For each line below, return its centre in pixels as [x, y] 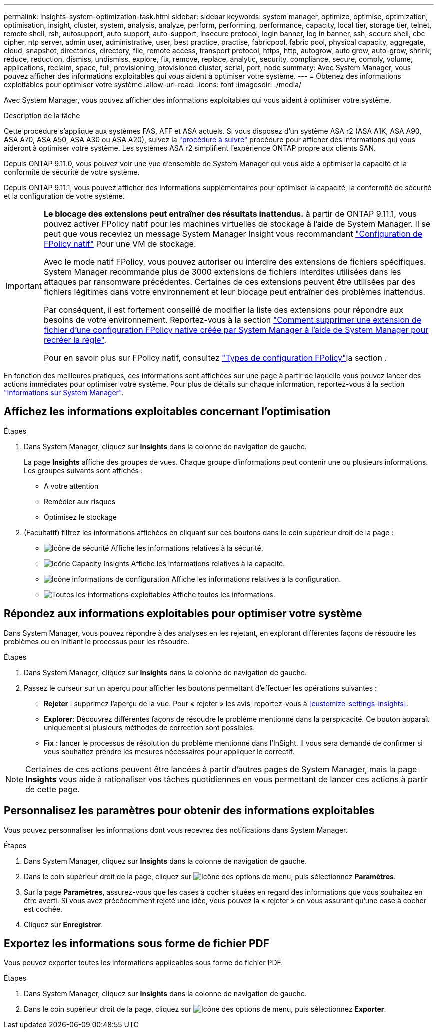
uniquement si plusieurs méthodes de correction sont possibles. [150, 727]
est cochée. [43, 909]
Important [24, 286]
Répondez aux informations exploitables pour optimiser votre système [183, 614]
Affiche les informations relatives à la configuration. [256, 579]
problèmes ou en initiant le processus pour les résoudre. [97, 641]
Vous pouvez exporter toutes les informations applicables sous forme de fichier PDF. [144, 963]
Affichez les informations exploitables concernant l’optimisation [167, 412]
